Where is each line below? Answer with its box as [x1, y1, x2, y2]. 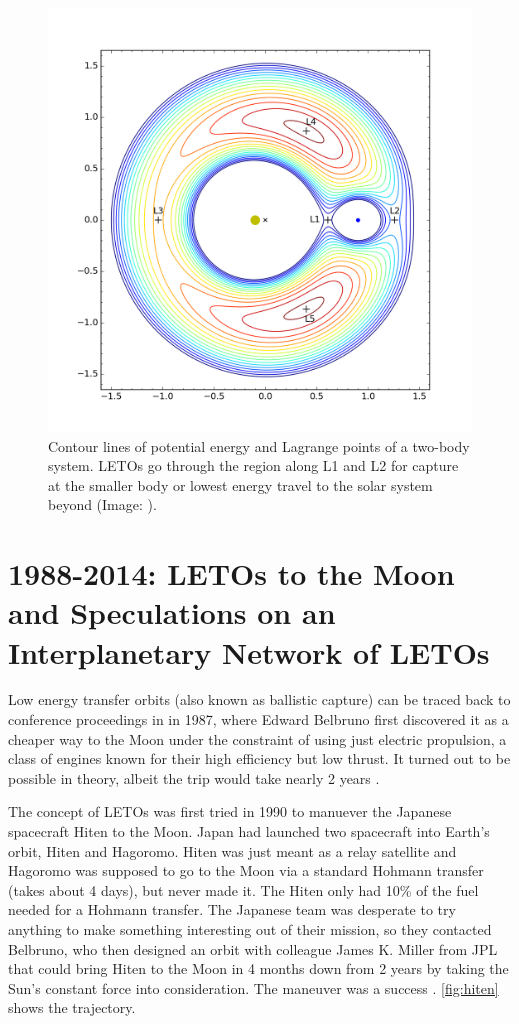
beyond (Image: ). [48, 494, 157, 515]
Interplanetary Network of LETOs [8, 631, 490, 672]
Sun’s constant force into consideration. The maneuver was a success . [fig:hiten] [8, 977, 499, 998]
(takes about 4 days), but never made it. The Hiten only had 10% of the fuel [8, 879, 479, 900]
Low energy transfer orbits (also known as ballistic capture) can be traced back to [8, 689, 511, 710]
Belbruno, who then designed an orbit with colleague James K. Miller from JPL [8, 938, 498, 959]
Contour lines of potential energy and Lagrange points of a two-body [48, 435, 470, 456]
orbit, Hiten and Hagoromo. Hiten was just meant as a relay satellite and [8, 840, 457, 861]
